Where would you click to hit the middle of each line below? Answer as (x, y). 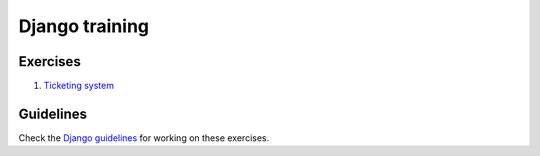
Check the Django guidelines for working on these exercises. (144, 137)
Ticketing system (79, 86)
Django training (84, 26)
